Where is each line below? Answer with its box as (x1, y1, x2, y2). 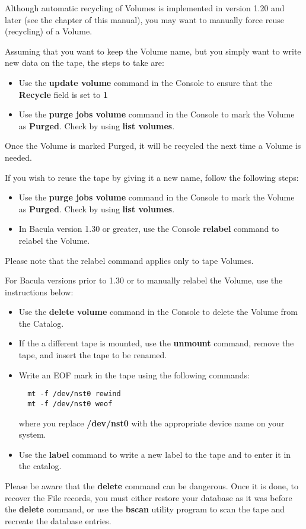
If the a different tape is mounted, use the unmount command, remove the (18, 337, 294, 349)
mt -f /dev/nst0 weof (27, 399, 113, 408)
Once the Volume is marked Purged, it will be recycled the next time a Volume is (5, 139, 301, 152)
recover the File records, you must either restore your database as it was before (5, 491, 292, 503)
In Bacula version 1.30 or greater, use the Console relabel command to (18, 222, 279, 235)
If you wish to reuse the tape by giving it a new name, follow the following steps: (5, 171, 299, 183)
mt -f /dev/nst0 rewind (27, 390, 121, 399)
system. (18, 428, 46, 441)
